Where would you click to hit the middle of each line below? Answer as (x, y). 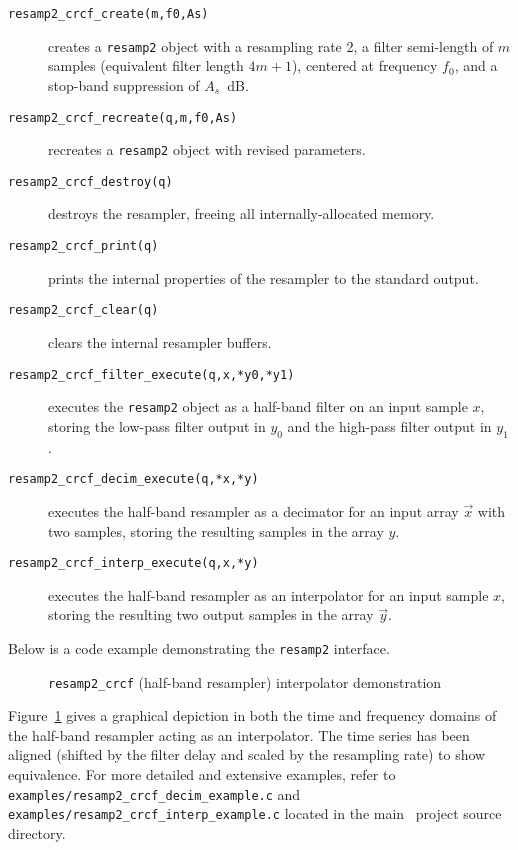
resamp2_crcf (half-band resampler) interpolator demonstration (245, 681)
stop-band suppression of (124, 84)
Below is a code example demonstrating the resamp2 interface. (199, 647)
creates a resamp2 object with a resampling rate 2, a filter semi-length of (271, 45)
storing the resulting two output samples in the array (211, 614)
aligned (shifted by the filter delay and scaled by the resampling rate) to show (247, 754)
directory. (37, 832)
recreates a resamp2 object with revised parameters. (207, 149)
